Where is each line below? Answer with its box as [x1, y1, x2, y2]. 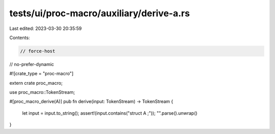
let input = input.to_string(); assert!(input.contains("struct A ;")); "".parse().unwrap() [22, 110, 198, 116]
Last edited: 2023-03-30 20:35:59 [9, 25, 82, 31]
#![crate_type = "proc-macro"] [9, 71, 74, 77]
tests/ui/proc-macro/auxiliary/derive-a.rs [9, 8, 190, 19]
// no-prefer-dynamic [9, 61, 54, 67]
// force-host [20, 48, 56, 54]
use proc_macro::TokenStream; [9, 89, 75, 95]
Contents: [9, 35, 30, 41]
